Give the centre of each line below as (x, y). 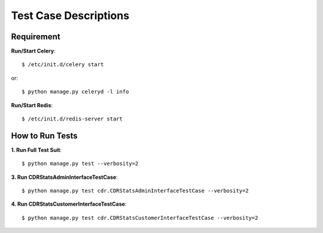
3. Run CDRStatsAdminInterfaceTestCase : (64, 177)
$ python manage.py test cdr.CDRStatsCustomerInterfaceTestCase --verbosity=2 (140, 218)
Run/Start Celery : (33, 51)
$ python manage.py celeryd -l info (75, 92)
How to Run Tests (44, 136)
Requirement (36, 37)
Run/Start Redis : (32, 105)
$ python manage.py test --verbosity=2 (80, 164)
